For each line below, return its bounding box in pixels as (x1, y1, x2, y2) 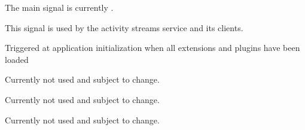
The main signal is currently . (5, 1, 114, 13)
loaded (5, 53, 29, 65)
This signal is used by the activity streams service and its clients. (5, 21, 243, 34)
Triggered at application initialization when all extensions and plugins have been (5, 41, 300, 54)
